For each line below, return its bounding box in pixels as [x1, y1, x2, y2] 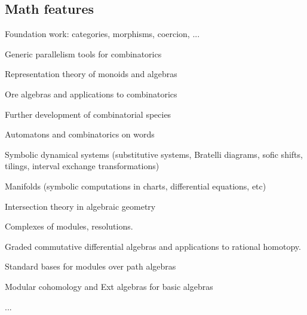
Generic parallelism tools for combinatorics [5, 47, 162, 60]
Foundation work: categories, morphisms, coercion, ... [5, 27, 200, 40]
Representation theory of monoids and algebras [5, 68, 177, 80]
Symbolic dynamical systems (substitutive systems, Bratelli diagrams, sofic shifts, [5, 148, 303, 160]
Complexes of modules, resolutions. [5, 220, 133, 233]
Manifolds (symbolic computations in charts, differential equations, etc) [5, 179, 266, 192]
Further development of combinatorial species [5, 108, 171, 120]
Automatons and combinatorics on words [5, 128, 155, 140]
